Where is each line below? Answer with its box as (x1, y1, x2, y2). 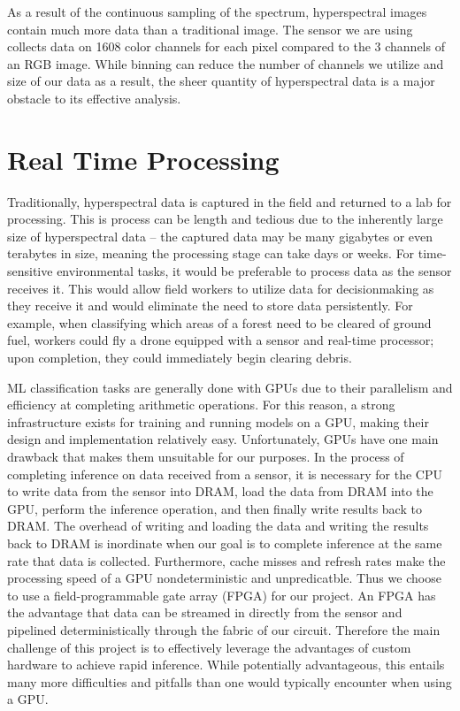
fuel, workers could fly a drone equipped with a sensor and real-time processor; (7, 331, 434, 349)
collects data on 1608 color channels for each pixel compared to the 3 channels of (7, 37, 445, 56)
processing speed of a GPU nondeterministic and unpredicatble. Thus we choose (7, 569, 441, 587)
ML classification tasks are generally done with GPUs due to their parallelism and (7, 378, 453, 396)
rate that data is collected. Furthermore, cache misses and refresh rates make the (7, 551, 446, 570)
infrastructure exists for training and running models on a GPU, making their (7, 412, 429, 431)
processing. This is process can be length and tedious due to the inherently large (7, 210, 443, 228)
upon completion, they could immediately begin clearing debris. (7, 348, 352, 367)
